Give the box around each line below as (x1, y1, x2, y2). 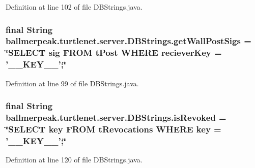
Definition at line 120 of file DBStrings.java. (6, 154, 143, 165)
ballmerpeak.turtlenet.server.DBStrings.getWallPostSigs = (6, 35, 251, 47)
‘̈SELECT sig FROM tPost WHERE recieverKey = (6, 46, 222, 59)
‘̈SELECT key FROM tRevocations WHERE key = (6, 122, 221, 135)
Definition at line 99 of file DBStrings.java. (6, 78, 139, 88)
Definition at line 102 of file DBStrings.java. (6, 2, 143, 12)
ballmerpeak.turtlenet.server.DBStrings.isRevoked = (6, 111, 226, 124)
